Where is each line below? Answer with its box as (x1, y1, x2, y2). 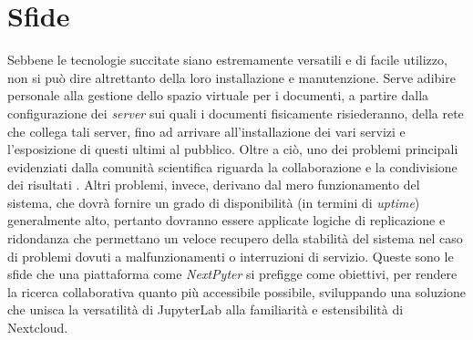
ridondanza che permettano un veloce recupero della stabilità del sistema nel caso (7, 229, 463, 248)
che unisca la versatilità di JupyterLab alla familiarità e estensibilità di (7, 300, 404, 319)
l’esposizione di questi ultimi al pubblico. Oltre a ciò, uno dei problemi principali (7, 139, 458, 159)
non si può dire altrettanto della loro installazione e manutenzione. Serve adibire (7, 67, 456, 87)
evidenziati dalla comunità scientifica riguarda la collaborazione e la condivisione (7, 157, 458, 176)
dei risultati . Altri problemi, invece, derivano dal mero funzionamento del (7, 175, 420, 194)
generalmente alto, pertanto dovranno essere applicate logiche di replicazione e (7, 211, 446, 230)
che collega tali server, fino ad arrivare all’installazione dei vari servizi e (7, 121, 406, 140)
